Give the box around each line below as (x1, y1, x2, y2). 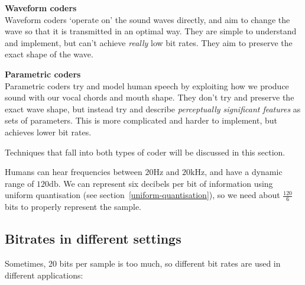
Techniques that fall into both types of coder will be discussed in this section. (5, 145, 285, 158)
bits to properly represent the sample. (5, 200, 141, 213)
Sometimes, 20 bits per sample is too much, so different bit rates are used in (5, 257, 281, 269)
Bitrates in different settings (5, 229, 181, 248)
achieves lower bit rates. (5, 125, 92, 138)
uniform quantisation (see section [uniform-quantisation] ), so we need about (5, 189, 280, 201)
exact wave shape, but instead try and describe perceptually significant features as (5, 102, 301, 115)
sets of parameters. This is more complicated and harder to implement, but (5, 114, 277, 127)
